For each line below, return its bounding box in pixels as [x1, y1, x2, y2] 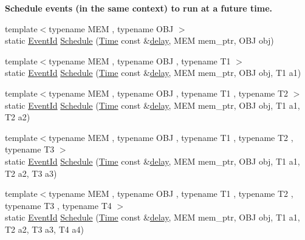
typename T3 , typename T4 [5, 199, 112, 211]
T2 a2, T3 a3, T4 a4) [5, 222, 84, 235]
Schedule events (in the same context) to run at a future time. [5, 2, 272, 14]
